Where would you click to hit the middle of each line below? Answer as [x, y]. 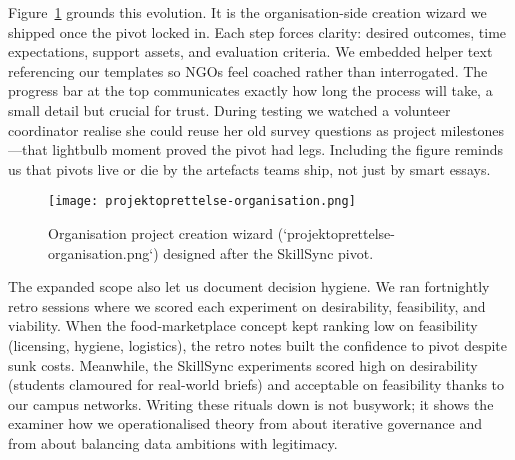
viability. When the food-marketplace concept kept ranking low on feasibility [243, 325]
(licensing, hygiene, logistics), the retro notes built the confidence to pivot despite [258, 344]
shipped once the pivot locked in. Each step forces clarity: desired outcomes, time [257, 31]
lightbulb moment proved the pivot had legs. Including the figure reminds [277, 149]
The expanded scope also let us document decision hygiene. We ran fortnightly [249, 286]
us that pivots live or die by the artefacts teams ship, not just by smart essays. [249, 168]
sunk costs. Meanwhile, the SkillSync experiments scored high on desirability [243, 364]
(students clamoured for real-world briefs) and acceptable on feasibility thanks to [256, 384]
